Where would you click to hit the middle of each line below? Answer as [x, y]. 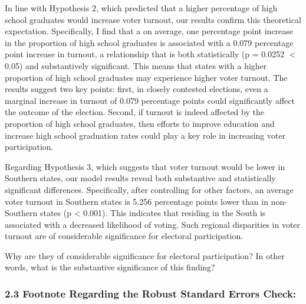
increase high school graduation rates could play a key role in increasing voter [145, 135]
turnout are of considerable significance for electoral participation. [124, 236]
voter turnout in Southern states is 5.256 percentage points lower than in [136, 201]
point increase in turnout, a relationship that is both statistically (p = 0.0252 [145, 54]
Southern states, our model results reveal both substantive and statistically [140, 178]
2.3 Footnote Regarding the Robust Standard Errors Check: [151, 293]
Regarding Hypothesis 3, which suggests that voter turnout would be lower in [145, 166]
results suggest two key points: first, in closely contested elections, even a [136, 89]
